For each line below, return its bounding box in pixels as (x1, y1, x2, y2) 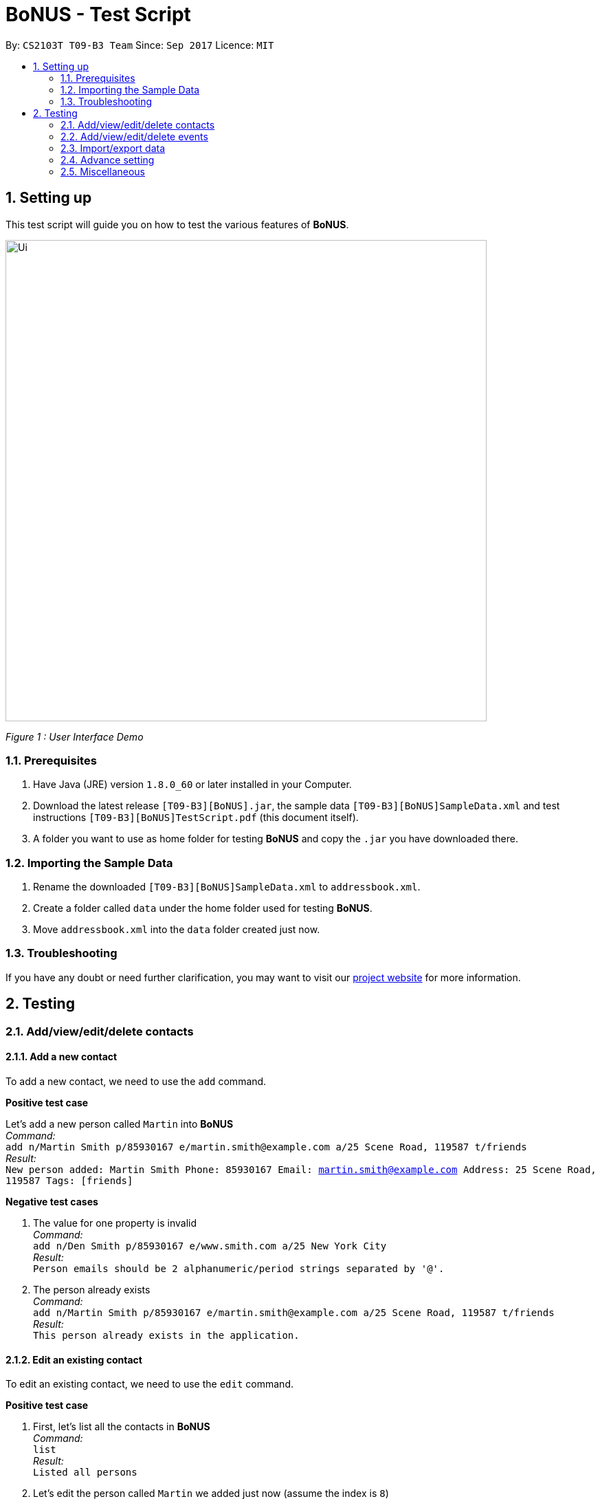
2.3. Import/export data (60, 142, 166, 154)
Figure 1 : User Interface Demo (5, 730, 144, 743)
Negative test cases (5, 1195, 98, 1207)
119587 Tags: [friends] (5, 1174, 133, 1186)
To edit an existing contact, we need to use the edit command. (5, 1378, 293, 1390)
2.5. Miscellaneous (60, 165, 145, 177)
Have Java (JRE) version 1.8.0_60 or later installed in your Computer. (33, 778, 352, 791)
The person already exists (33, 1283, 151, 1295)
